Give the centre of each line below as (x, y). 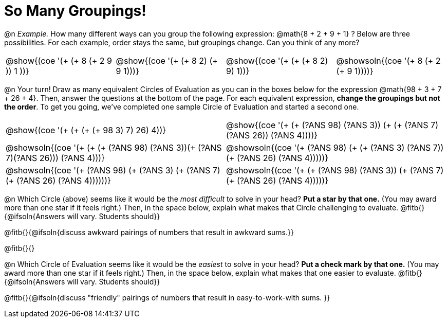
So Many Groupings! (75, 11)
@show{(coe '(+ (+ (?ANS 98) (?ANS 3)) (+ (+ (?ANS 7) (332, 125)
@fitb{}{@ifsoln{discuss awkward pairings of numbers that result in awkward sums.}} (149, 232)
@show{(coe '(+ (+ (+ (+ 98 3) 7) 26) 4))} (86, 130)
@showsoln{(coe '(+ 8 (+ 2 (388, 60)
